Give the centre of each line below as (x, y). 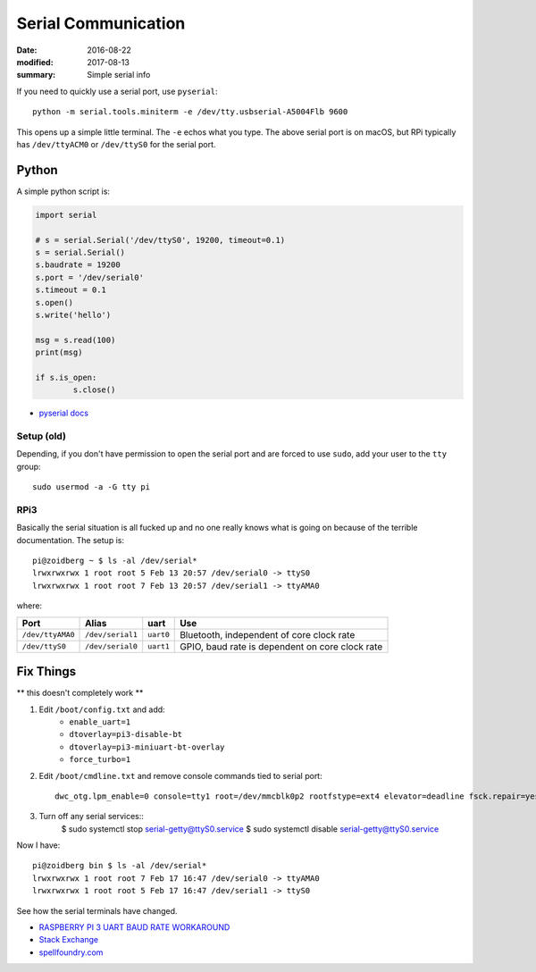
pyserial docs (64, 413)
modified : (35, 62)
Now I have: (38, 845)
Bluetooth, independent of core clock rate (268, 634)
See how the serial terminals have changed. (97, 910)
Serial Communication (101, 23)
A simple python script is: (63, 191)
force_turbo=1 (100, 760)
